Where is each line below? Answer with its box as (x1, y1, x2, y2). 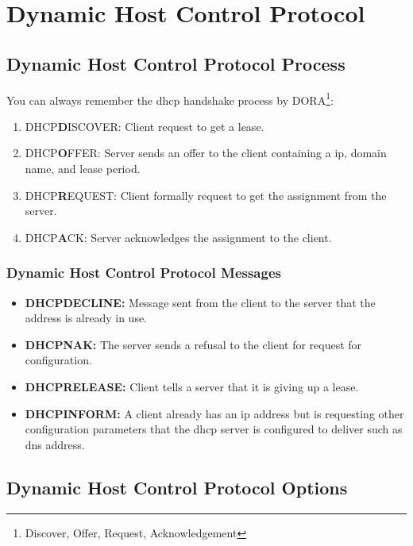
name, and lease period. (25, 160, 141, 177)
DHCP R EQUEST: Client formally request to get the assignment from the (25, 186, 387, 203)
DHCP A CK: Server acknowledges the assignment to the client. (25, 229, 332, 245)
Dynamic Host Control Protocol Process (6, 51, 345, 75)
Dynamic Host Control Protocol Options (6, 475, 348, 499)
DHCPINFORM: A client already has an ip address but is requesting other (25, 405, 404, 421)
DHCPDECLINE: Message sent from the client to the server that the (25, 294, 376, 310)
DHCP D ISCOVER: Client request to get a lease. (25, 117, 264, 134)
